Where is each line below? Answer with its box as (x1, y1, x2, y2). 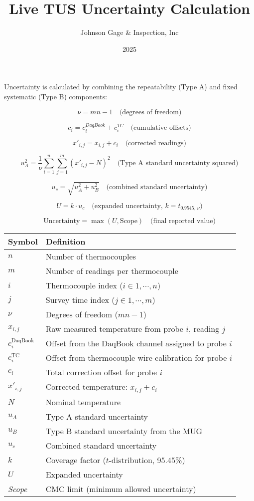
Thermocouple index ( (45, 279, 123, 291)
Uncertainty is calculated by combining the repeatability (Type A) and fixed (4, 81, 238, 92)
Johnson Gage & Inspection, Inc (80, 27, 179, 37)
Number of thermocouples (45, 250, 136, 262)
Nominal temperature (45, 396, 121, 408)
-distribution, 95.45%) (109, 454, 185, 466)
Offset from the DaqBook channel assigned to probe (45, 337, 227, 349)
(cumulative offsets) (130, 124, 191, 132)
